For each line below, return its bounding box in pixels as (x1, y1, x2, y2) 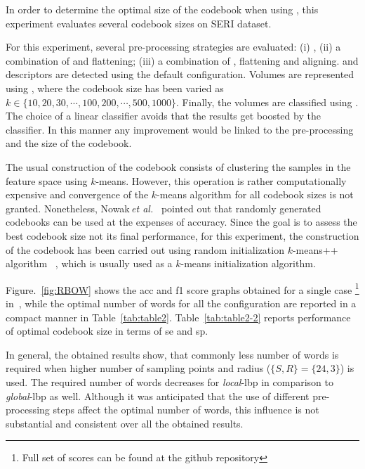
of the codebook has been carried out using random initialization (6, 242, 284, 257)
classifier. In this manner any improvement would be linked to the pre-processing (6, 122, 354, 136)
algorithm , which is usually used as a (6, 256, 173, 271)
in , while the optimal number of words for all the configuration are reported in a (6, 295, 357, 310)
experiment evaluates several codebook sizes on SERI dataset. (6, 15, 272, 30)
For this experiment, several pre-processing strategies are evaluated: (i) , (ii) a (6, 39, 341, 54)
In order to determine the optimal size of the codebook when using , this (6, 2, 319, 16)
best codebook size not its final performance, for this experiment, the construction (6, 228, 359, 243)
